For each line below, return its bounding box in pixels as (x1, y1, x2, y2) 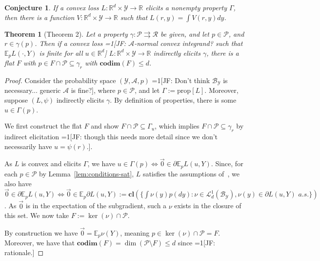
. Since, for (211, 158, 243, 169)
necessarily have (4, 141, 52, 151)
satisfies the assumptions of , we (142, 168, 240, 178)
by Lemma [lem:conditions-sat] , (39, 168, 134, 178)
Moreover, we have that (4, 238, 75, 248)
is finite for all (39, 47, 83, 58)
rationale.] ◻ (4, 247, 44, 257)
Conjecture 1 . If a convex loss (4, 2, 99, 12)
